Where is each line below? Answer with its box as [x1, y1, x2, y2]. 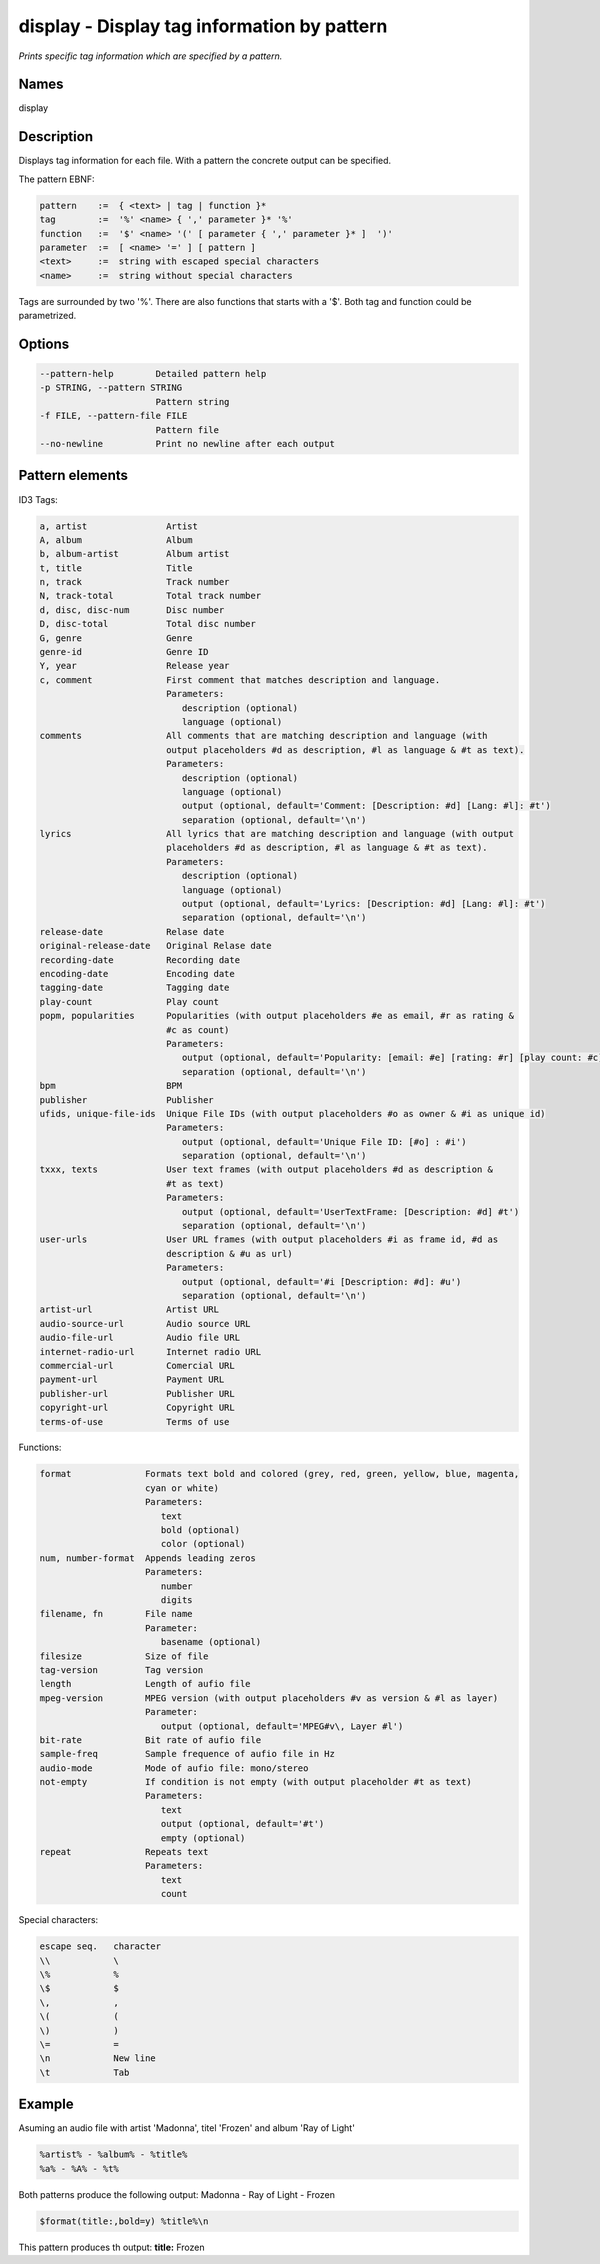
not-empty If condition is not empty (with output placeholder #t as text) [39, 1776, 472, 1788]
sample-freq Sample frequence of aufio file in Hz [39, 1748, 335, 1760]
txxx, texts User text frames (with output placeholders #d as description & [39, 1164, 494, 1175]
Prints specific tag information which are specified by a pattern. [18, 50, 283, 62]
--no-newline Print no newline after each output [39, 438, 335, 450]
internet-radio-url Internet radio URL [39, 1346, 262, 1357]
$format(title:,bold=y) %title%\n [39, 2215, 209, 2227]
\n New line [39, 2053, 157, 2064]
